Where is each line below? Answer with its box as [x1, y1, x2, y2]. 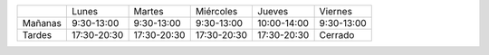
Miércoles [195, 5, 238, 17]
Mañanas [22, 17, 62, 29]
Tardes [22, 29, 53, 41]
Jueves [257, 5, 289, 17]
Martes [133, 5, 164, 17]
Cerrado [319, 29, 355, 41]
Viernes [319, 5, 353, 17]
